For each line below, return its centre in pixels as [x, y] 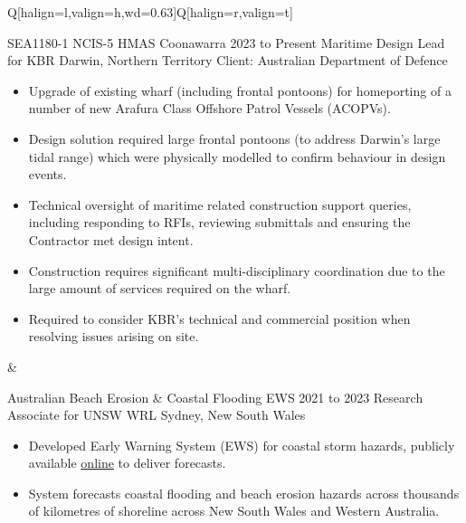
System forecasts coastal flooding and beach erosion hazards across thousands [244, 493]
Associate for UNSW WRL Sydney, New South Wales [157, 415]
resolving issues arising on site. [114, 336]
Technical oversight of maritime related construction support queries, [220, 204]
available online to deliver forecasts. [127, 463]
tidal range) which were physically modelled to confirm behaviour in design [237, 156]
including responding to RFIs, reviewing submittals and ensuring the [219, 222]
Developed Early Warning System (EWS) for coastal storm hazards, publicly [242, 445]
